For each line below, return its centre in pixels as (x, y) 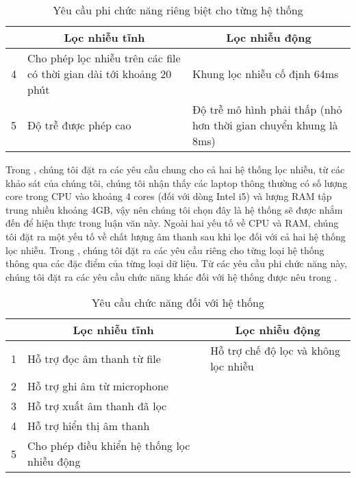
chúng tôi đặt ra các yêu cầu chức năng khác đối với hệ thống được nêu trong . (171, 276)
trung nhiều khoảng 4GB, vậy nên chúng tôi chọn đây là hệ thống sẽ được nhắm (174, 209)
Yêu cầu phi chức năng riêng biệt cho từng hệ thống (178, 10)
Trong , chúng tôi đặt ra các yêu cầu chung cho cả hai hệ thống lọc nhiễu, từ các (175, 169)
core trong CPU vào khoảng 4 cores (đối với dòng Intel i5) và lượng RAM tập (169, 196)
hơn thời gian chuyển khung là (265, 125)
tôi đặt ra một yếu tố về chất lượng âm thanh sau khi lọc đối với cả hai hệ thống (176, 236)
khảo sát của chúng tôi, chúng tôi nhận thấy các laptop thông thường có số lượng (177, 183)
